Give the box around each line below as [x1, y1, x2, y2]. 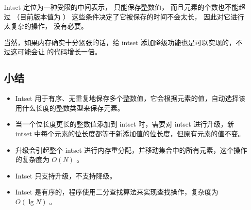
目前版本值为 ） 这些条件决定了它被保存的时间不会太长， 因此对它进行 [19, 11, 244, 21]
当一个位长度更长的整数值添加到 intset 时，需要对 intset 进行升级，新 [15, 119, 234, 129]
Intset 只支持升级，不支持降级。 [15, 170, 117, 180]
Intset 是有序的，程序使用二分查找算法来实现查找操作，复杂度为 [15, 187, 218, 197]
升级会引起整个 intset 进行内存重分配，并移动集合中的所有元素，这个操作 [15, 145, 248, 155]
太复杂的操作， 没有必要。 [4, 21, 88, 31]
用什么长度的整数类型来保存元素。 [15, 102, 124, 113]
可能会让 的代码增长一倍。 [17, 47, 101, 57]
